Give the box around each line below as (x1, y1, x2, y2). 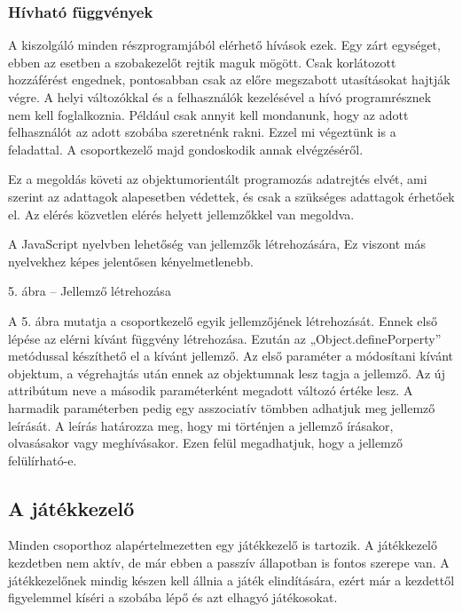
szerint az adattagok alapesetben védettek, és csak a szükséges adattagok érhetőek (8, 187, 455, 205)
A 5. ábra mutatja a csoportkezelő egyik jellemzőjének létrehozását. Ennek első (8, 311, 437, 330)
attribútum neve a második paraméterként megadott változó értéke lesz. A (8, 381, 413, 400)
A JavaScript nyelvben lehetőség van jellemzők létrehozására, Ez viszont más (8, 234, 426, 253)
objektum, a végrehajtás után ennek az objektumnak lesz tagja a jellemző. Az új (8, 363, 445, 382)
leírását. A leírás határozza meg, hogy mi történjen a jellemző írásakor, (8, 416, 394, 434)
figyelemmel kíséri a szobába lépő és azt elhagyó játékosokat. (8, 588, 338, 607)
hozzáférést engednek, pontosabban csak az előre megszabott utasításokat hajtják (8, 70, 450, 89)
